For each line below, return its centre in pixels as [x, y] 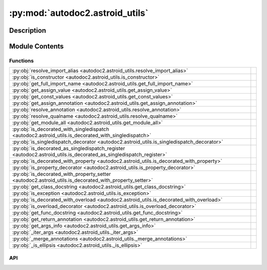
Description [28, 30]
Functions [22, 60]
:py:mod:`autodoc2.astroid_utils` [79, 13]
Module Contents [36, 46]
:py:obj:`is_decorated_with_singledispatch [61, 129]
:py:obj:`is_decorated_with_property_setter [62, 174]
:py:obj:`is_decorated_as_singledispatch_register [69, 149]
